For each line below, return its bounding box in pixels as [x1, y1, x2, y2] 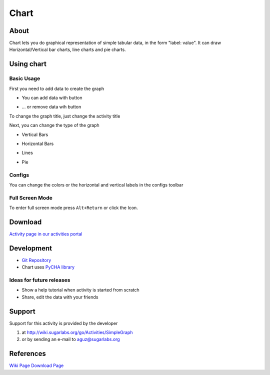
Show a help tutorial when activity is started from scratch [21, 287, 139, 293]
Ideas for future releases [9, 276, 70, 283]
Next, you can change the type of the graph [9, 122, 99, 128]
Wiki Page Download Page [9, 362, 64, 368]
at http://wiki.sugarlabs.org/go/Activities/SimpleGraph [21, 329, 133, 335]
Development [9, 244, 52, 252]
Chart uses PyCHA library [21, 264, 75, 270]
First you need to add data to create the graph [9, 85, 104, 91]
